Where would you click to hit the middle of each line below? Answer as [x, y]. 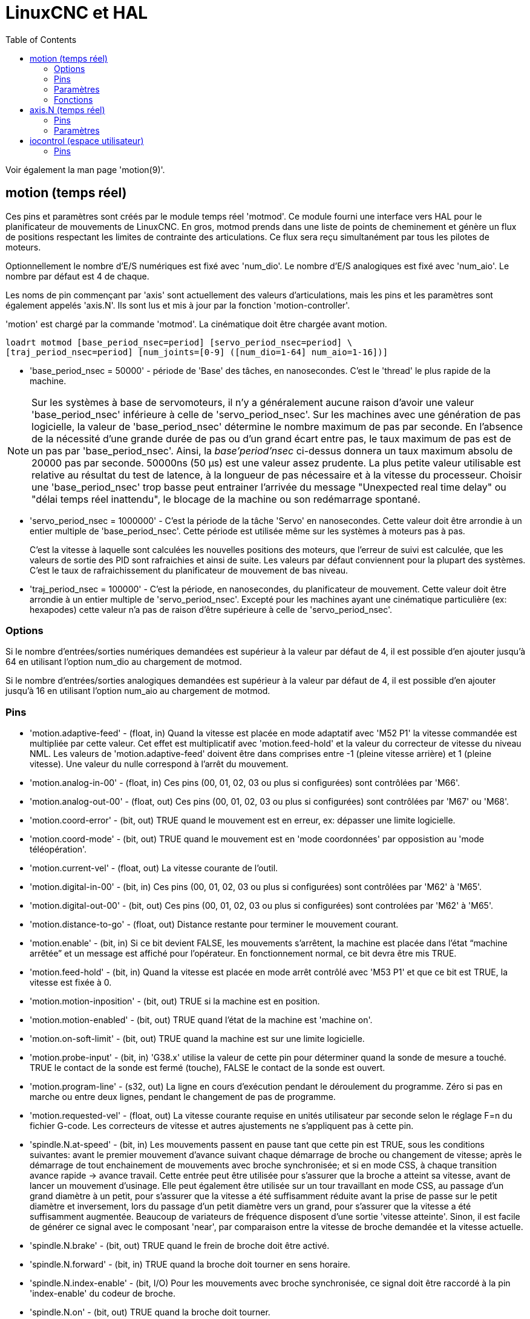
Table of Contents [41, 39]
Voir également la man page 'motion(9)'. [85, 169]
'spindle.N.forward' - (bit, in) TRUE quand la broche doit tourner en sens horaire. [190, 1265]
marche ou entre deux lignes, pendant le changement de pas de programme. [183, 1097]
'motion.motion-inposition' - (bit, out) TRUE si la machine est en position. [175, 1001]
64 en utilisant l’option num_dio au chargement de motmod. [124, 662]
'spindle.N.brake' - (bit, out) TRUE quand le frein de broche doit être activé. [180, 1246]
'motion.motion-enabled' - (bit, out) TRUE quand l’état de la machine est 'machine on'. [201, 1020]
